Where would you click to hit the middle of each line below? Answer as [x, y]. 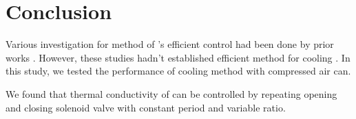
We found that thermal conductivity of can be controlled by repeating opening [171, 93]
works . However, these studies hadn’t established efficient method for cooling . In [178, 57]
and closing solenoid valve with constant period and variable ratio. [146, 107]
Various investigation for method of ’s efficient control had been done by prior [170, 44]
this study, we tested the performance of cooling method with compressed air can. [178, 71]
